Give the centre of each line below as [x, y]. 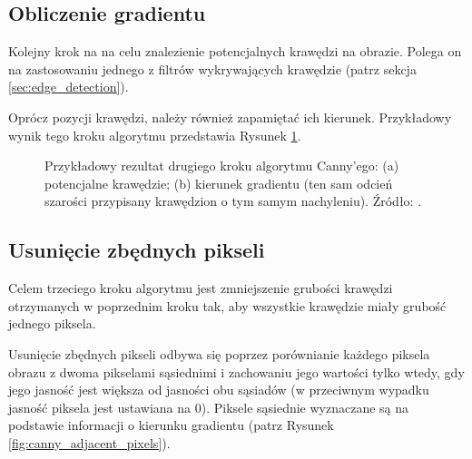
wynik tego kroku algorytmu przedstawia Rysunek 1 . [155, 135]
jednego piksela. [52, 323]
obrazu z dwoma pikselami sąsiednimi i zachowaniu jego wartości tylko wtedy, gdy [236, 371]
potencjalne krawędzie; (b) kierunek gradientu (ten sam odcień [219, 183]
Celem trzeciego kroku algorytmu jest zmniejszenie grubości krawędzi [201, 288]
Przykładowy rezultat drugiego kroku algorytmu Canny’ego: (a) [222, 166]
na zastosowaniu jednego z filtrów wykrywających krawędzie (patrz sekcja [212, 68]
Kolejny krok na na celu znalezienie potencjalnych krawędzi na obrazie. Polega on [235, 51]
